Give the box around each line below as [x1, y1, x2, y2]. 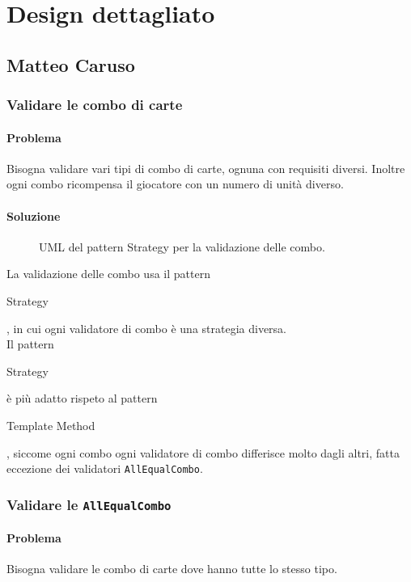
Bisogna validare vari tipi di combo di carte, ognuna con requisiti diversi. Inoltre [6, 159, 405, 176]
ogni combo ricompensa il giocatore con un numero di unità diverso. [6, 175, 344, 192]
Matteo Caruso [6, 52, 135, 77]
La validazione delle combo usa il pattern [6, 265, 210, 282]
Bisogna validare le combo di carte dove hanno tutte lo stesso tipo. [6, 559, 337, 576]
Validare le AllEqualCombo [6, 494, 172, 514]
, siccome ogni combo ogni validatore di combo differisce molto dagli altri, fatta [6, 444, 400, 461]
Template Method [6, 416, 95, 433]
